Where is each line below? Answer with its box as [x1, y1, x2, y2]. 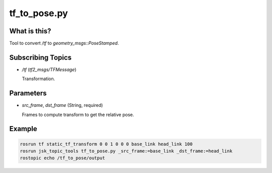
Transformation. [22, 76, 55, 82]
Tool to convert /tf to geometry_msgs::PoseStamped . [9, 40, 119, 46]
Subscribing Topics [9, 53, 72, 62]
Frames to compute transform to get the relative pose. [22, 111, 134, 118]
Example [9, 125, 37, 133]
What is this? [9, 27, 51, 35]
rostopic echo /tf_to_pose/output [20, 155, 105, 161]
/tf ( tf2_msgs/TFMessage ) [22, 66, 77, 73]
